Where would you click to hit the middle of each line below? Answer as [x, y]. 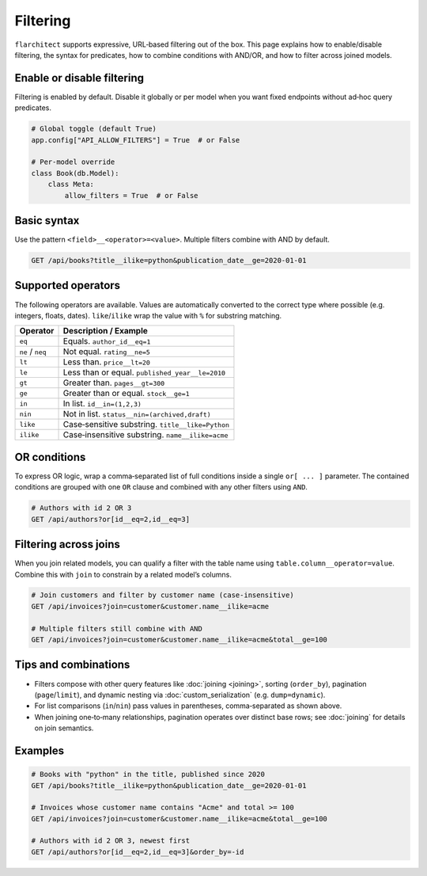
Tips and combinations [72, 665]
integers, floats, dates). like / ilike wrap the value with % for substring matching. [148, 315]
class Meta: [71, 185]
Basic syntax [47, 221]
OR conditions [50, 457]
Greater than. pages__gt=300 [114, 383]
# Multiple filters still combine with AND [117, 628]
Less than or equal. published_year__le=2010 [144, 372]
